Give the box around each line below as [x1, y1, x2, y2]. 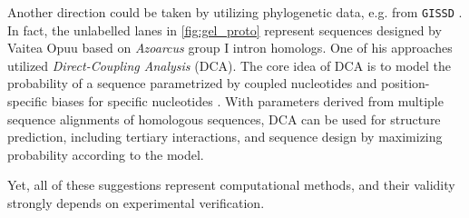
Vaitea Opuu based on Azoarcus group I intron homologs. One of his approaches [7, 38, 453, 57]
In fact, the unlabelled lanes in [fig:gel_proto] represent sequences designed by [7, 20, 442, 39]
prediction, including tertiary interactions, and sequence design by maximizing [7, 127, 443, 146]
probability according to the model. [7, 144, 204, 163]
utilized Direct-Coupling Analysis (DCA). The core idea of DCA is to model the [7, 55, 452, 74]
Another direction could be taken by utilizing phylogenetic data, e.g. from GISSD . [7, 3, 463, 21]
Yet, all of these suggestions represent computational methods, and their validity [7, 175, 455, 194]
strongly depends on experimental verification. [7, 193, 265, 212]
